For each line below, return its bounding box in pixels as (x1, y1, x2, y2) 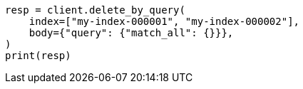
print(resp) (5, 50, 71, 61)
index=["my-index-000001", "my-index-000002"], (29, 16, 300, 27)
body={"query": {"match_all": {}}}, (29, 27, 234, 38)
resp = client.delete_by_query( (5, 4, 185, 16)
